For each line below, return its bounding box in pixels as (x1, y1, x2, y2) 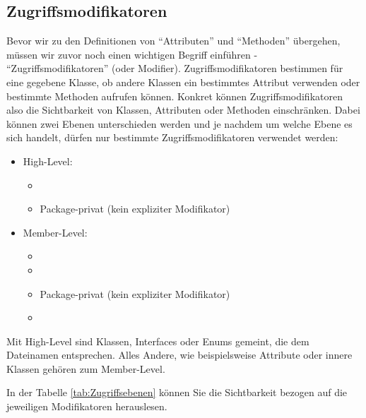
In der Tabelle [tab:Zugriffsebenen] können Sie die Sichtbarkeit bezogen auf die (6, 385, 348, 400)
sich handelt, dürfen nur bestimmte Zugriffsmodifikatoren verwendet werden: (6, 130, 338, 145)
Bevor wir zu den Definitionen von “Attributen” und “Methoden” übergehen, (6, 33, 341, 48)
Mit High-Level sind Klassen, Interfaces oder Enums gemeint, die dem (6, 333, 309, 348)
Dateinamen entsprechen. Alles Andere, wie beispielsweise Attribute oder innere (6, 347, 353, 362)
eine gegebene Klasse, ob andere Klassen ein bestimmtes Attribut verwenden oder (6, 74, 360, 89)
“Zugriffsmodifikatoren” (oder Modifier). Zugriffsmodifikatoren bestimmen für (6, 61, 343, 76)
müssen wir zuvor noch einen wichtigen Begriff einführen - (6, 47, 258, 61)
